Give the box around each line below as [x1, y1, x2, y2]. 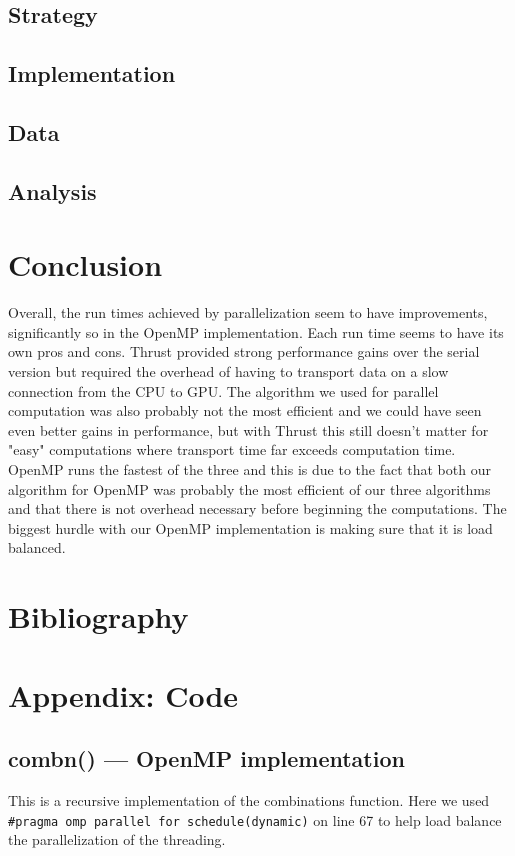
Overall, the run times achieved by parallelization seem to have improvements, [8, 302, 488, 323]
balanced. [8, 537, 66, 558]
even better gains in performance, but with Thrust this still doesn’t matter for [8, 419, 489, 440]
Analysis [8, 175, 97, 206]
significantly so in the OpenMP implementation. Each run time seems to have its [8, 321, 504, 342]
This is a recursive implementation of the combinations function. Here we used [8, 789, 490, 810]
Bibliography [8, 596, 189, 637]
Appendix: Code [8, 674, 239, 715]
